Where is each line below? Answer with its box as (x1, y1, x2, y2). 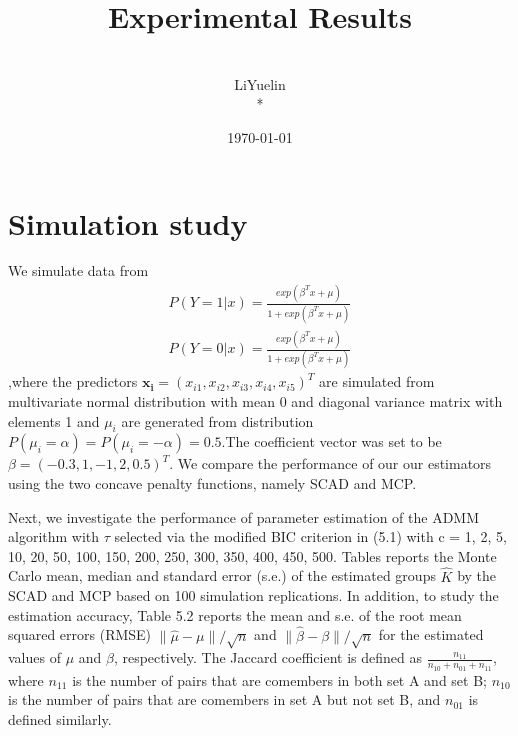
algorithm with (8, 526, 100, 547)
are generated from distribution (121, 410, 314, 431)
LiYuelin (234, 73, 286, 94)
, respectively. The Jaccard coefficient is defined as (113, 647, 422, 668)
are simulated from (319, 371, 435, 392)
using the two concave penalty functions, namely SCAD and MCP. (8, 472, 417, 493)
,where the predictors (8, 371, 138, 392)
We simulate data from (8, 260, 149, 281)
